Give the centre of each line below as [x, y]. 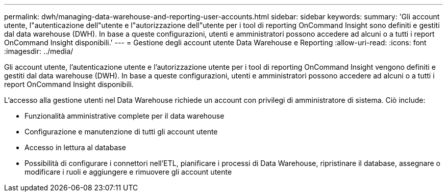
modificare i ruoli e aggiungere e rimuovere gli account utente [128, 172]
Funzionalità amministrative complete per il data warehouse [125, 116]
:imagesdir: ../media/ [39, 51]
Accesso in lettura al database [75, 147]
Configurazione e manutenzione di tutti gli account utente [121, 132]
